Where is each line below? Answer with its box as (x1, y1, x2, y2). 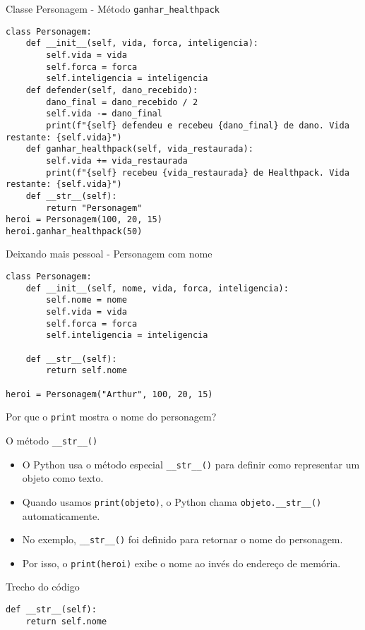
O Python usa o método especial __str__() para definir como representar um (22, 456, 360, 471)
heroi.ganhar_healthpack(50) (6, 226, 143, 236)
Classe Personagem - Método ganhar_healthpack (6, 1, 220, 16)
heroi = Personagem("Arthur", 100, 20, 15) (6, 389, 213, 399)
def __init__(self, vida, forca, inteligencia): (25, 38, 258, 49)
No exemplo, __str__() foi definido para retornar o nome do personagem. (22, 532, 343, 547)
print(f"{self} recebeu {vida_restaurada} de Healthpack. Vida (46, 167, 349, 178)
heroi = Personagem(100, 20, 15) (6, 214, 162, 225)
